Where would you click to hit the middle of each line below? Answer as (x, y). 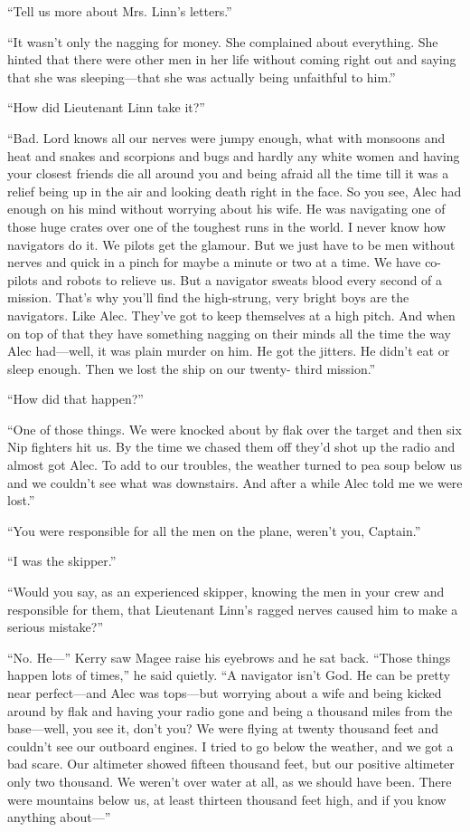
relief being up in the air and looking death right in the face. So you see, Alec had (235, 191)
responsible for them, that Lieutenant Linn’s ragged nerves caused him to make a (233, 609)
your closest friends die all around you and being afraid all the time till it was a (228, 173)
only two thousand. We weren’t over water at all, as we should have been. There (230, 781)
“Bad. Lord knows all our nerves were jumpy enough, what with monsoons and (226, 137)
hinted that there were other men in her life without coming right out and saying (232, 59)
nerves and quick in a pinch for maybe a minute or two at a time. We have (214, 262)
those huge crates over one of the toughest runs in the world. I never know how (227, 226)
